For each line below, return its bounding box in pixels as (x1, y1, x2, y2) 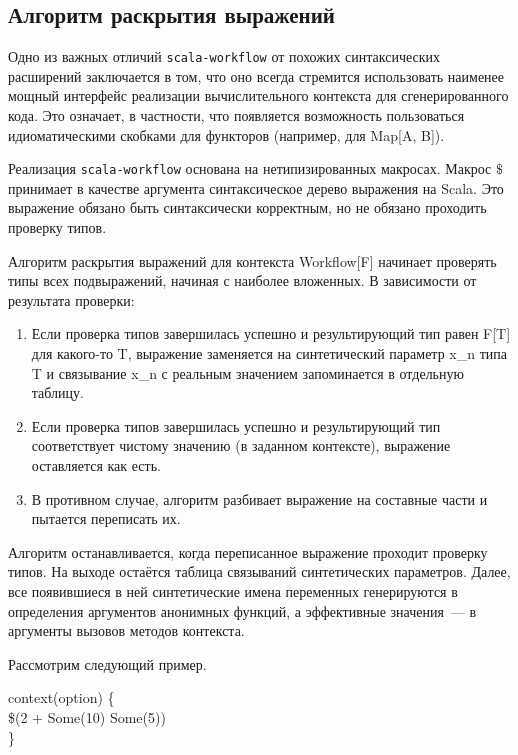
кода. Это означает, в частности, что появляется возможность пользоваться (8, 105, 465, 126)
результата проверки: (8, 289, 135, 310)
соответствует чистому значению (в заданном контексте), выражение (31, 435, 451, 456)
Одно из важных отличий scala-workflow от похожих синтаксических (8, 46, 441, 67)
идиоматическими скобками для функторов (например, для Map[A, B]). (8, 124, 445, 145)
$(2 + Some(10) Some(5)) (8, 706, 166, 727)
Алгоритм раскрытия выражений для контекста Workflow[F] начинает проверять (8, 250, 497, 271)
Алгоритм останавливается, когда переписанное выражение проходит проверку (8, 541, 488, 562)
